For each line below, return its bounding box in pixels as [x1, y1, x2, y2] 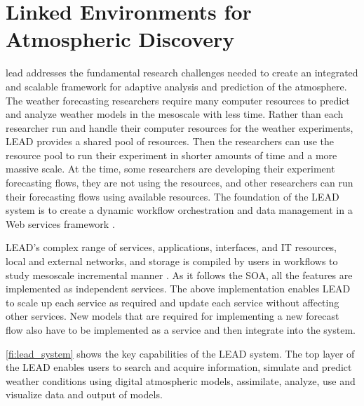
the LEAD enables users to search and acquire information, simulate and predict [6, 360, 352, 374]
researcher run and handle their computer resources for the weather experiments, [6, 120, 353, 135]
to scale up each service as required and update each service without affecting [6, 295, 339, 309]
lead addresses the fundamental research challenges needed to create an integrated [6, 65, 358, 80]
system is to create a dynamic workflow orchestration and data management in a [6, 203, 353, 217]
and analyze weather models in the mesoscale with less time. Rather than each [6, 107, 344, 121]
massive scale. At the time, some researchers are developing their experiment [6, 161, 335, 176]
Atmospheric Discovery [6, 25, 235, 53]
